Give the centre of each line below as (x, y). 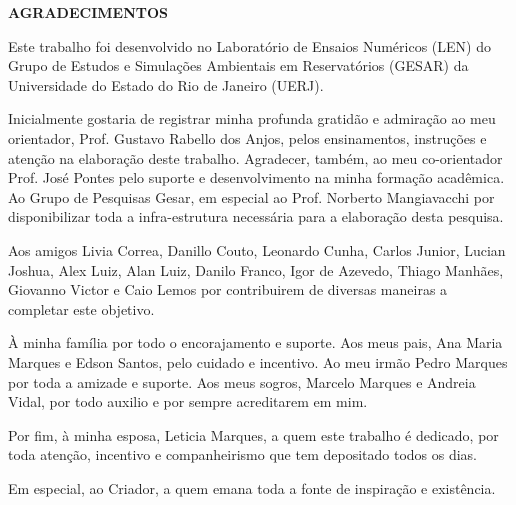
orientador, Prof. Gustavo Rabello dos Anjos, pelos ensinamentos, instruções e (247, 137)
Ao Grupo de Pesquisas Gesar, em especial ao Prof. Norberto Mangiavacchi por (251, 196)
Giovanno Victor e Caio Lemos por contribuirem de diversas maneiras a (228, 289)
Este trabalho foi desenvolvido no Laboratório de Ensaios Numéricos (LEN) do (249, 45)
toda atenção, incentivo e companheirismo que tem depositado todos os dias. (243, 454)
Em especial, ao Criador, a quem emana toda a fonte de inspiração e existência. (252, 487)
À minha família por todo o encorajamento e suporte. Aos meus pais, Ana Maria (255, 342)
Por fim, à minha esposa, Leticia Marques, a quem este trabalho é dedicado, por (253, 434)
